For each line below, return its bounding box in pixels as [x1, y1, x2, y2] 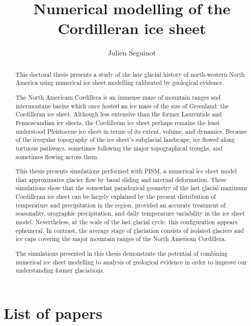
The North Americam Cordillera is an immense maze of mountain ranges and [15, 93, 221, 101]
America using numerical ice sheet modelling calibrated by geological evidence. [15, 78, 224, 87]
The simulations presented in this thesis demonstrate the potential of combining [15, 249, 228, 257]
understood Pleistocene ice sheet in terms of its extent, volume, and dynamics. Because [15, 127, 247, 135]
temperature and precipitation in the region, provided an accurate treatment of [15, 200, 226, 209]
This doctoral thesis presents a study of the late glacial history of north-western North [15, 70, 245, 78]
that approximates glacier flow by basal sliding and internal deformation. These [15, 175, 227, 184]
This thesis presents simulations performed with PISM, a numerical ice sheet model [15, 167, 237, 175]
